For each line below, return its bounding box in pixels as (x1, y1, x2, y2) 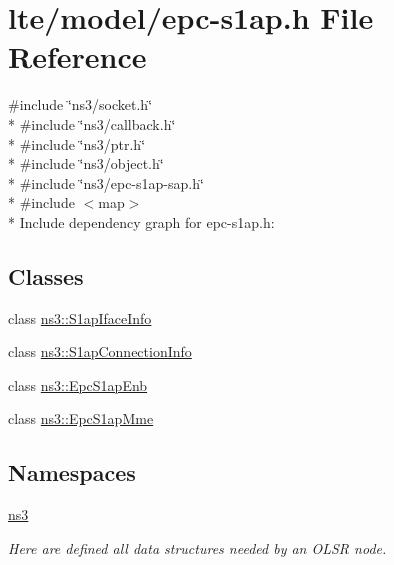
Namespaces (8, 457, 136, 488)
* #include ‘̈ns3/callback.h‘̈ (8, 113, 176, 134)
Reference (8, 36, 147, 77)
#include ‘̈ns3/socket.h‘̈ (8, 94, 153, 115)
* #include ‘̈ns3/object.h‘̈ (8, 153, 164, 174)
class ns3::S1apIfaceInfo (8, 307, 152, 328)
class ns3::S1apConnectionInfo (8, 341, 192, 362)
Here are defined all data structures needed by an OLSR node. (8, 537, 387, 558)
